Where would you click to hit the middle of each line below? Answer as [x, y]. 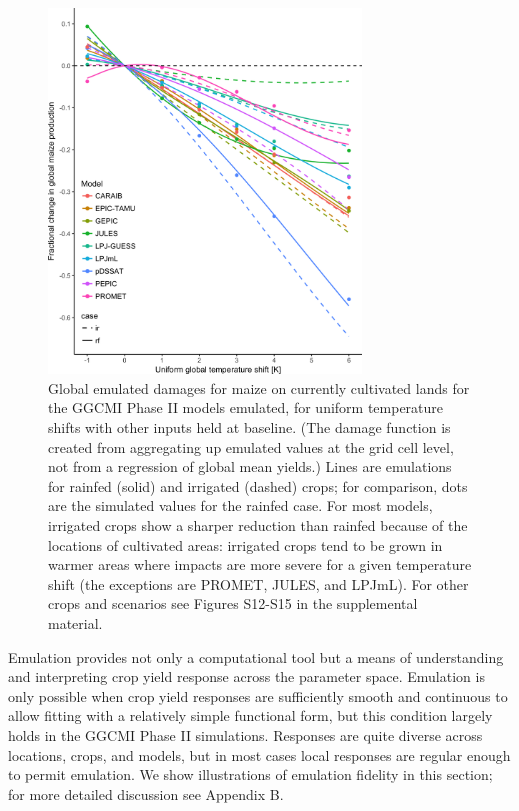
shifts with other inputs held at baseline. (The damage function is [249, 427]
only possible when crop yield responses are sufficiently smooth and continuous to [258, 695]
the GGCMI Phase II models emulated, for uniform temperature [246, 407]
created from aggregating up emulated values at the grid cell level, [251, 446]
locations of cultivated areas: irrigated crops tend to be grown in [245, 544]
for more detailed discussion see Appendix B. [146, 793]
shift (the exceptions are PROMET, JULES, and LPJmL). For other [258, 583]
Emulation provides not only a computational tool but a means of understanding [256, 656]
